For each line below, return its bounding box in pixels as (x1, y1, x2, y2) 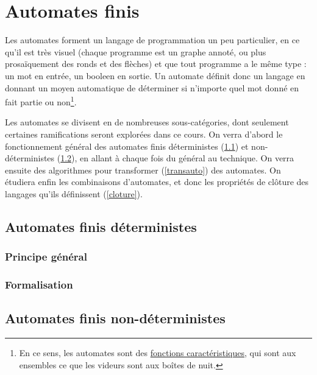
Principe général (5, 249, 87, 264)
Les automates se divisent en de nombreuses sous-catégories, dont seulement (5, 116, 289, 128)
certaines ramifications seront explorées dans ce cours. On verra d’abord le (5, 127, 283, 140)
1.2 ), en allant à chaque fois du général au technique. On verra (60, 152, 294, 164)
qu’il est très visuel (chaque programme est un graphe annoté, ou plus (5, 45, 266, 58)
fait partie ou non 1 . (5, 94, 77, 108)
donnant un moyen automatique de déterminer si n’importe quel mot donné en (5, 81, 299, 94)
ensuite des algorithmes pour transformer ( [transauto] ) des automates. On (5, 163, 281, 176)
